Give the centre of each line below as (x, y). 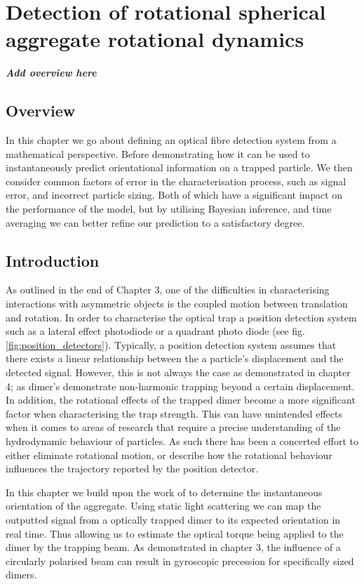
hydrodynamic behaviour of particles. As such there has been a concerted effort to (182, 441)
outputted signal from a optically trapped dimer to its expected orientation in (173, 519)
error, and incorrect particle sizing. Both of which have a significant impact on (174, 195)
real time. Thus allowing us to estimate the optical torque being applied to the (175, 533)
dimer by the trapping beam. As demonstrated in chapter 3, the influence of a (173, 547)
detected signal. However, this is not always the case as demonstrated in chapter (178, 372)
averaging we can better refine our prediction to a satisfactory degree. (155, 222)
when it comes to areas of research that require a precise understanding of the (173, 427)
